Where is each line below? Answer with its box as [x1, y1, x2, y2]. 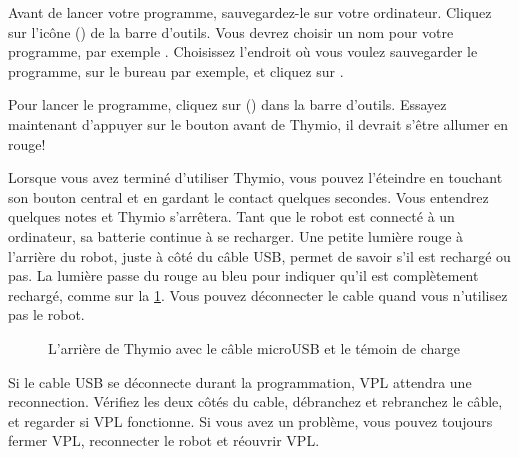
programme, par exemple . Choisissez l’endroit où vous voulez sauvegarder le [8, 41, 478, 62]
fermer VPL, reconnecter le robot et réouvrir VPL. [8, 430, 320, 451]
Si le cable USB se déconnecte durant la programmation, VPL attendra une [8, 371, 472, 392]
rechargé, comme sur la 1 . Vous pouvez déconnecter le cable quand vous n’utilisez [8, 284, 508, 305]
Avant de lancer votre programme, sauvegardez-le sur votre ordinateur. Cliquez [8, 2, 492, 22]
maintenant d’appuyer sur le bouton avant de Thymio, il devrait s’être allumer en [8, 113, 509, 134]
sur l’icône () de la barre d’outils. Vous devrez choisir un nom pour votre [8, 21, 454, 42]
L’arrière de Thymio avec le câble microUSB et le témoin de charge [48, 337, 460, 358]
